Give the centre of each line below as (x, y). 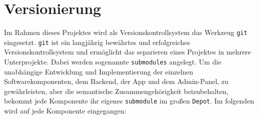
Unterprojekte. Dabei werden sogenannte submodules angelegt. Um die (113, 62)
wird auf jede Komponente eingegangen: (65, 111)
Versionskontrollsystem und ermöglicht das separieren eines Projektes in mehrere (127, 52)
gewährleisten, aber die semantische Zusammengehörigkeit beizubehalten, (116, 91)
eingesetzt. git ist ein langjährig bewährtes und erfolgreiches (97, 42)
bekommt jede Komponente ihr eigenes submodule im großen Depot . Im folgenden (129, 101)
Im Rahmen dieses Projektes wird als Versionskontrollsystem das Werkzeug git (126, 32)
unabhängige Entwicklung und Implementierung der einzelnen (99, 71)
